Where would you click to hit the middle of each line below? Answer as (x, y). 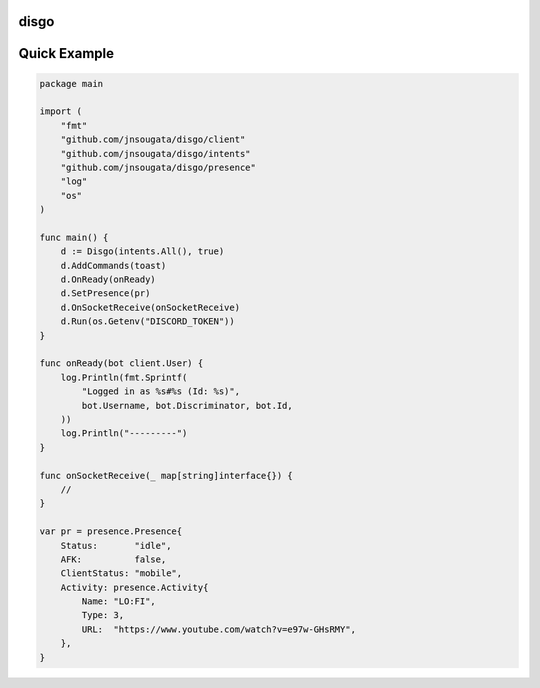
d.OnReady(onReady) (108, 279)
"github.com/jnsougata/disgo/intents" (155, 153)
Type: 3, (103, 615)
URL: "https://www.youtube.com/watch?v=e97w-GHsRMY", (219, 629)
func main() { (74, 237)
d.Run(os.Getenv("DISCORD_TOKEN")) (147, 321)
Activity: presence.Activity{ (134, 587)
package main (71, 83)
